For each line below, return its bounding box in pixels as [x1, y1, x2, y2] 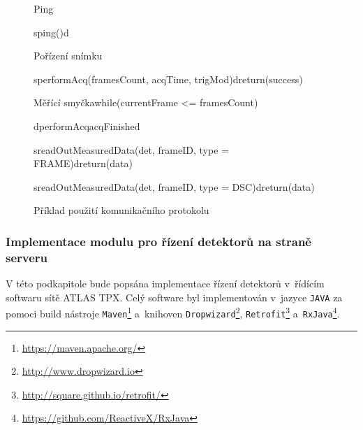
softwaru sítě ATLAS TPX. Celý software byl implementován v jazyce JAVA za [6, 289, 343, 304]
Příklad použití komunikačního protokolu [34, 203, 209, 217]
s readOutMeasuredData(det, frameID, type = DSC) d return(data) [34, 179, 315, 194]
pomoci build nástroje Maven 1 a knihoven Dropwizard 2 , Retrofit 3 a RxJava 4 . [6, 304, 340, 320]
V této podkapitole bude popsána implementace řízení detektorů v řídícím [6, 276, 325, 291]
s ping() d [34, 24, 69, 39]
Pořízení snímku [34, 48, 103, 63]
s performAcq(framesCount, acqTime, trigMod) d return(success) [34, 71, 303, 86]
